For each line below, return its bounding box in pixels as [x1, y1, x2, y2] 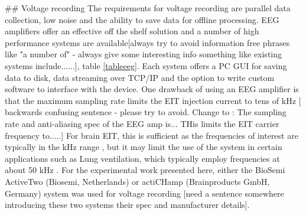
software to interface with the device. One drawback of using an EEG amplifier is [5, 83, 299, 95]
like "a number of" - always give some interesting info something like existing [5, 48, 282, 60]
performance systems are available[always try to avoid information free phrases [5, 36, 290, 48]
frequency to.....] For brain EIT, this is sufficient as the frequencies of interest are [5, 129, 298, 141]
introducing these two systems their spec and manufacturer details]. [5, 198, 250, 211]
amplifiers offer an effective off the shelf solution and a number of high [5, 25, 259, 37]
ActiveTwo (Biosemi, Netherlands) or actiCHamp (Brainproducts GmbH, [5, 175, 270, 187]
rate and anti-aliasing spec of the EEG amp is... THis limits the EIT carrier [5, 117, 279, 129]
